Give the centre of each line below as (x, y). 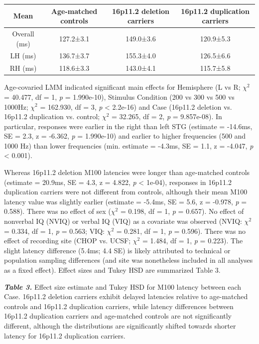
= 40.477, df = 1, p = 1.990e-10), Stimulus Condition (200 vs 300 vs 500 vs (119, 96)
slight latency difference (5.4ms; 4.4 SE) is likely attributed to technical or (117, 250)
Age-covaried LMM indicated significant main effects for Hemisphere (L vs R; (122, 87)
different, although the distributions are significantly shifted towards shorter (120, 325)
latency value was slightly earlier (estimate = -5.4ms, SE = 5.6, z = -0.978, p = (126, 201)
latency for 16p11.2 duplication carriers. (65, 335)
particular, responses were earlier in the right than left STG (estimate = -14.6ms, (128, 126)
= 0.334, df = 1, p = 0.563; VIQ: (54, 231)
